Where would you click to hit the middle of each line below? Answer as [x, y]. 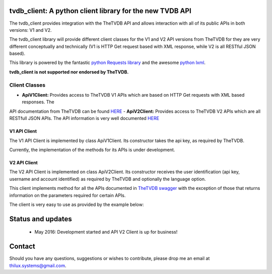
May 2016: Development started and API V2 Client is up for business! [106, 232]
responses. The [38, 102]
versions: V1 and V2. [30, 30]
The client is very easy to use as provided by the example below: [77, 204]
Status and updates [41, 219]
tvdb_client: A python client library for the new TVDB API [100, 11]
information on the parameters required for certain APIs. [67, 195]
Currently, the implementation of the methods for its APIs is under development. [92, 150]
